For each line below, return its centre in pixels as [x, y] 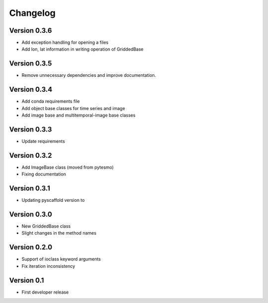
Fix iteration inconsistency [48, 266]
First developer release [45, 292]
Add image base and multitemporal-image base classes [79, 115]
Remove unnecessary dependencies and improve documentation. [89, 75]
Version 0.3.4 [31, 90]
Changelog [32, 13]
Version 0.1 [27, 280]
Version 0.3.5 [31, 64]
